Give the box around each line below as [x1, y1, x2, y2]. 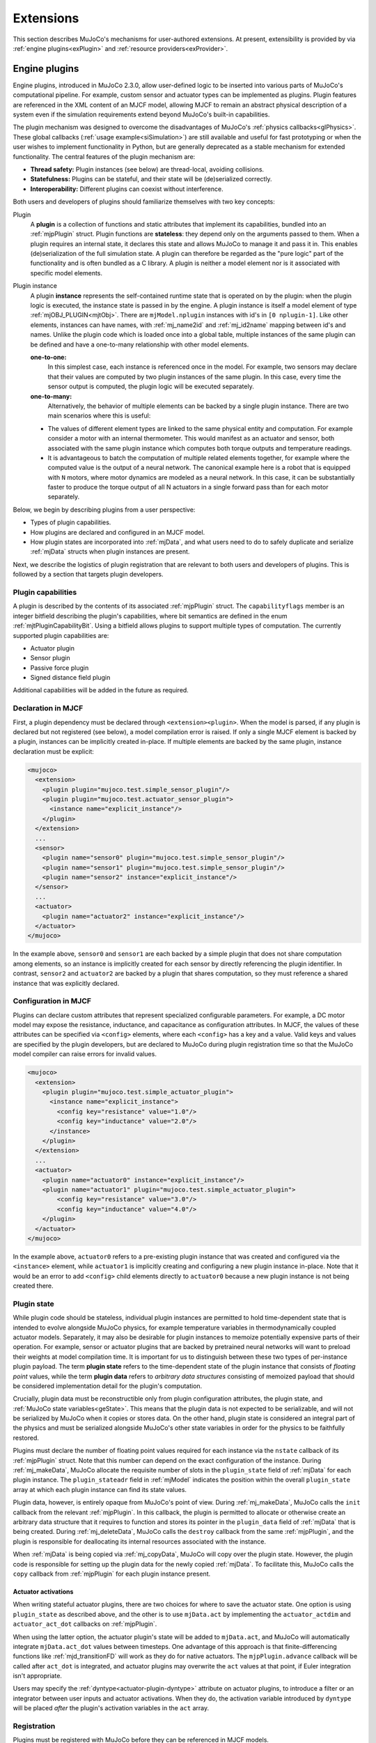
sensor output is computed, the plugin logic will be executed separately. [47, 382, 254, 390]
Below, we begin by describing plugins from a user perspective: [13, 505, 196, 514]
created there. [13, 1281, 54, 1290]
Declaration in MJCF [13, 703, 84, 713]
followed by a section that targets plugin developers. [13, 570, 164, 579]
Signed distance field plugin [30, 673, 111, 682]
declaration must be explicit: [13, 747, 94, 756]
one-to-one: [30, 353, 67, 361]
